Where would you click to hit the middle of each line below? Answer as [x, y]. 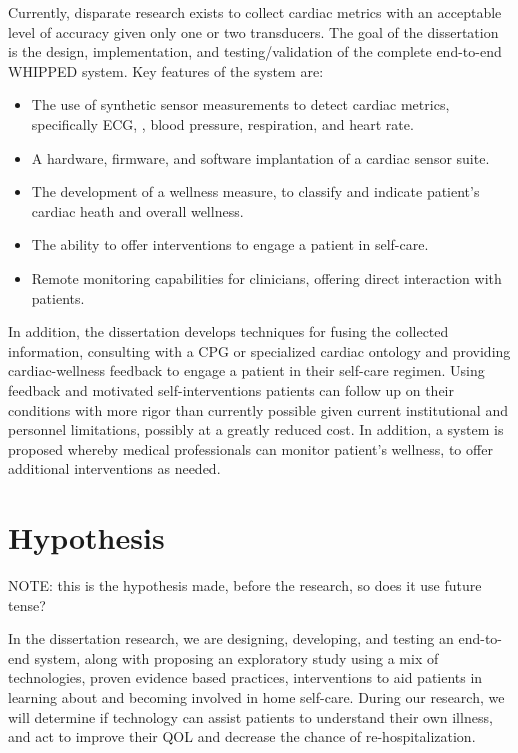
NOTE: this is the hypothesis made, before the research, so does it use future [245, 585]
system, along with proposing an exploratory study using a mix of [236, 657]
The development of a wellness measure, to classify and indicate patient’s [255, 191]
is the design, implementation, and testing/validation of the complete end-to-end [255, 51]
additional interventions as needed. [114, 468]
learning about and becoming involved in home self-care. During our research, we [256, 696]
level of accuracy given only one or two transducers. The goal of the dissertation [253, 31]
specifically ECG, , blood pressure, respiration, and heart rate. [222, 123]
